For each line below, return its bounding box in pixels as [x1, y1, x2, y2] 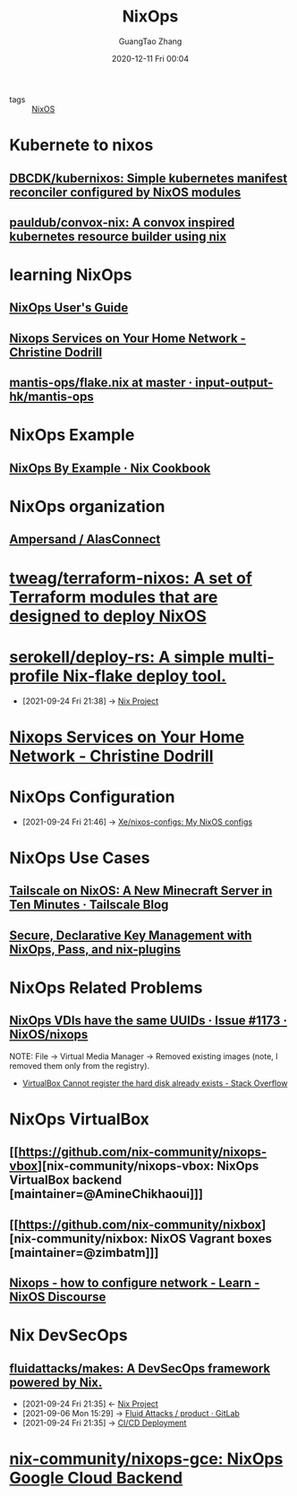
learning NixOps [9, 265, 132, 286]
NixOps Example [9, 425, 135, 445]
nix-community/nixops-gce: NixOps [9, 1449, 284, 1469]
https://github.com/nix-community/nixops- [18, 1144, 267, 1160]
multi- [227, 646, 275, 667]
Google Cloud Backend [9, 1468, 183, 1488]
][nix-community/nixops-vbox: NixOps [37, 1158, 259, 1174]
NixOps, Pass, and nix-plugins [9, 942, 182, 957]
